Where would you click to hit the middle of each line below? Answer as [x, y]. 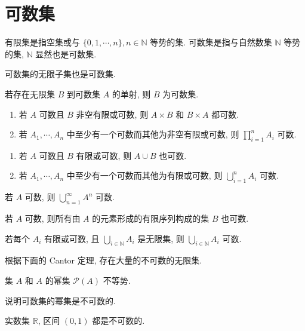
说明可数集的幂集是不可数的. [60, 300]
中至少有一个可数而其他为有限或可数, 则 [144, 175]
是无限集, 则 [161, 238]
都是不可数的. [118, 321]
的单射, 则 [131, 94]
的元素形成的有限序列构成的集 [151, 218]
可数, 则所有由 [53, 218]
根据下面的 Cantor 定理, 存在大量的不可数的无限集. [104, 260]
